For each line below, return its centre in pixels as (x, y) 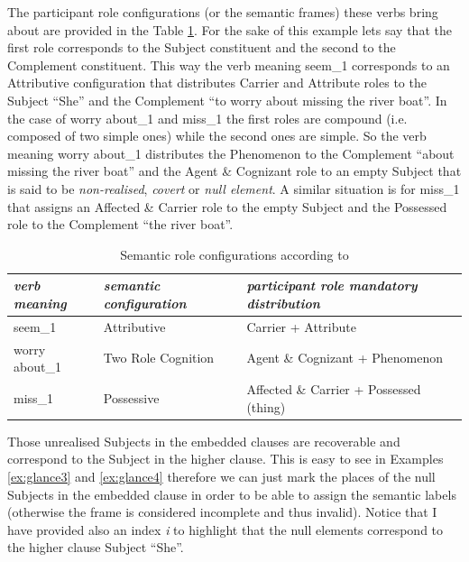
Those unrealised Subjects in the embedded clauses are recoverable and (204, 441)
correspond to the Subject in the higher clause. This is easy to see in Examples (225, 459)
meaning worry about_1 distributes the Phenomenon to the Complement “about (231, 153)
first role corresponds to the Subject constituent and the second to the (202, 47)
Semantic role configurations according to (234, 254)
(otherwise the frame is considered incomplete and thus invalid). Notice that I (222, 512)
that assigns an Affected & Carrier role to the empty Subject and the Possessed (227, 206)
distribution (283, 303)
